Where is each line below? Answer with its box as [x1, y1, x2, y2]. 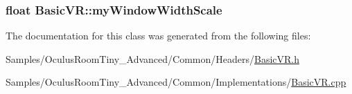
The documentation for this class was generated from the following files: [6, 28, 311, 43]
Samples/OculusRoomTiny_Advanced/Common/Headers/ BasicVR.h [6, 51, 300, 66]
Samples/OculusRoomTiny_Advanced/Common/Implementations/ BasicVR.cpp [6, 75, 346, 89]
